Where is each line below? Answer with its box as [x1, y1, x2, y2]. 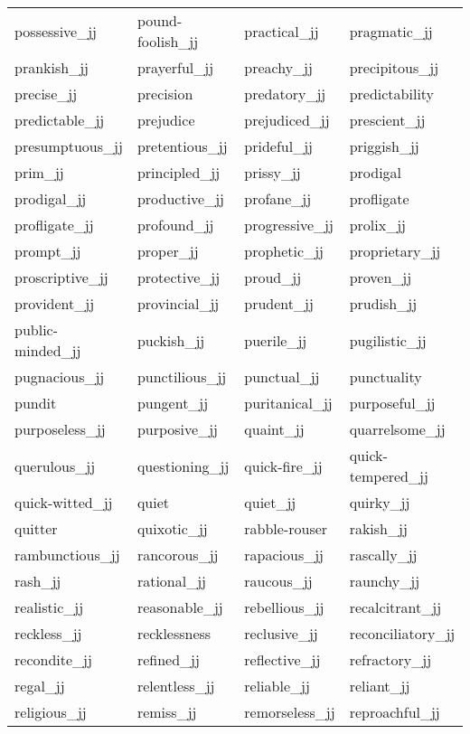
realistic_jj [14, 597, 84, 617]
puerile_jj [244, 329, 307, 351]
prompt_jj [14, 240, 81, 261]
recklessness [136, 623, 211, 644]
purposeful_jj [349, 392, 436, 413]
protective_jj [136, 267, 221, 287]
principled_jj [136, 162, 221, 183]
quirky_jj [349, 492, 410, 513]
